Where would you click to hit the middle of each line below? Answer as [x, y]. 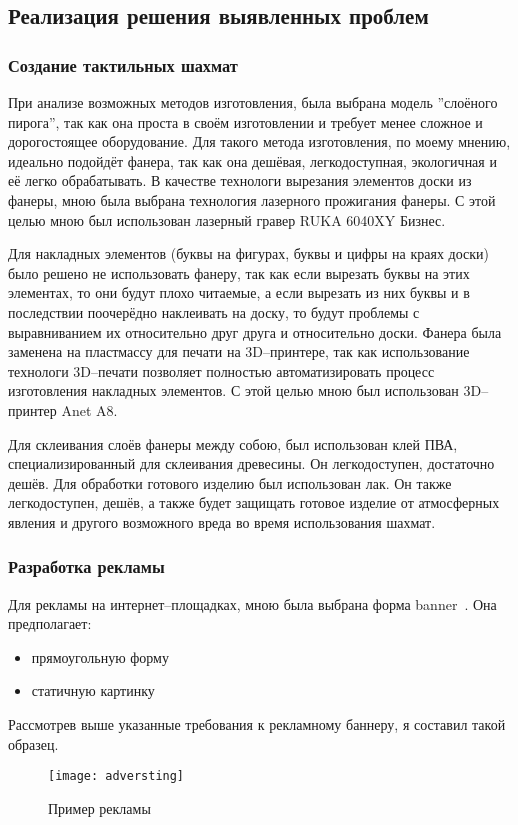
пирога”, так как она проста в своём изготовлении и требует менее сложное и [245, 121]
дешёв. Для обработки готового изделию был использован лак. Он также [230, 482]
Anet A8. [89, 409]
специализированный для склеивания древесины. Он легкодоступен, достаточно [251, 463]
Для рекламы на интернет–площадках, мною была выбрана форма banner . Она [252, 603]
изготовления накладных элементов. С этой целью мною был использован [233, 390]
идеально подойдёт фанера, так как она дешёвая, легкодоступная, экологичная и [252, 160]
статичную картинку [93, 690]
